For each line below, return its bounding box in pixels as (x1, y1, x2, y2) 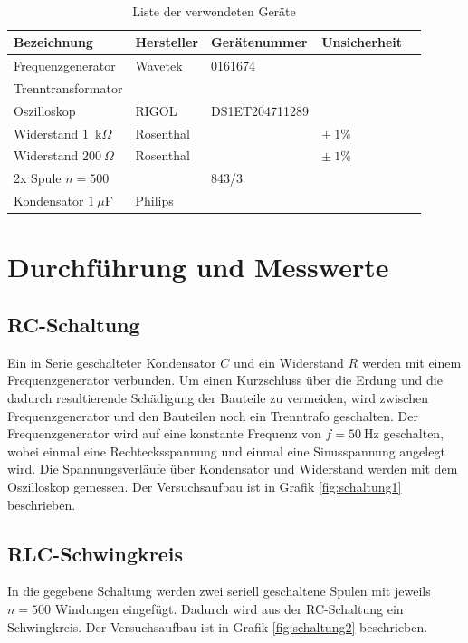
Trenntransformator (14, 78, 123, 97)
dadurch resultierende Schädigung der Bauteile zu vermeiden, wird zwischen (7, 388, 428, 407)
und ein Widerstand (234, 352, 344, 371)
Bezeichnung (14, 33, 93, 52)
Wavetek (135, 56, 183, 75)
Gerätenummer (211, 33, 308, 52)
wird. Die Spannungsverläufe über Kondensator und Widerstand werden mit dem (7, 459, 458, 478)
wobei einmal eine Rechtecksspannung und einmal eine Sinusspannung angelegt (7, 441, 445, 460)
